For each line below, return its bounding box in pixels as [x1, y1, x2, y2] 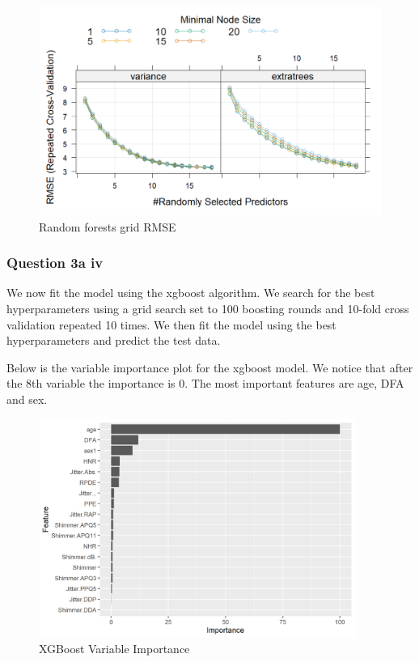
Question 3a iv [6, 252, 104, 273]
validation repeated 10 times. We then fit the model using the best [6, 316, 336, 333]
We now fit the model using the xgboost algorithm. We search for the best [6, 284, 375, 301]
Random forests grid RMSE [39, 218, 176, 235]
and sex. [6, 390, 48, 407]
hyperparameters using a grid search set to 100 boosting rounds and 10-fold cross [6, 299, 409, 316]
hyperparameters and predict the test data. [6, 332, 221, 349]
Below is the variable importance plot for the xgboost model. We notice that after [6, 359, 413, 376]
